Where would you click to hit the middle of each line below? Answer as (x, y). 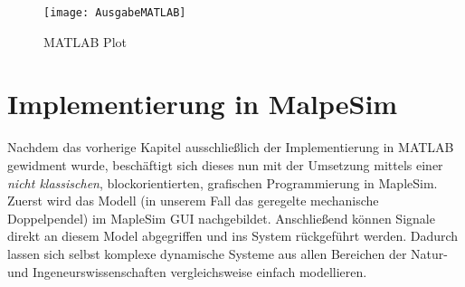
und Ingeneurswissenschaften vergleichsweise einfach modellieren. (187, 271)
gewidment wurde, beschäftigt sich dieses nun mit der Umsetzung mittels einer (225, 164)
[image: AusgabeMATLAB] (115, 13)
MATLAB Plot (85, 41)
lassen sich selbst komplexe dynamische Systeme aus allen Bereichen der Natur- (228, 253)
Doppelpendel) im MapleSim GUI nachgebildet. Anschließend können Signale (221, 218)
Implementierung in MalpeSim (203, 104)
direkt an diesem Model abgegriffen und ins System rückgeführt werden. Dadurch (233, 236)
